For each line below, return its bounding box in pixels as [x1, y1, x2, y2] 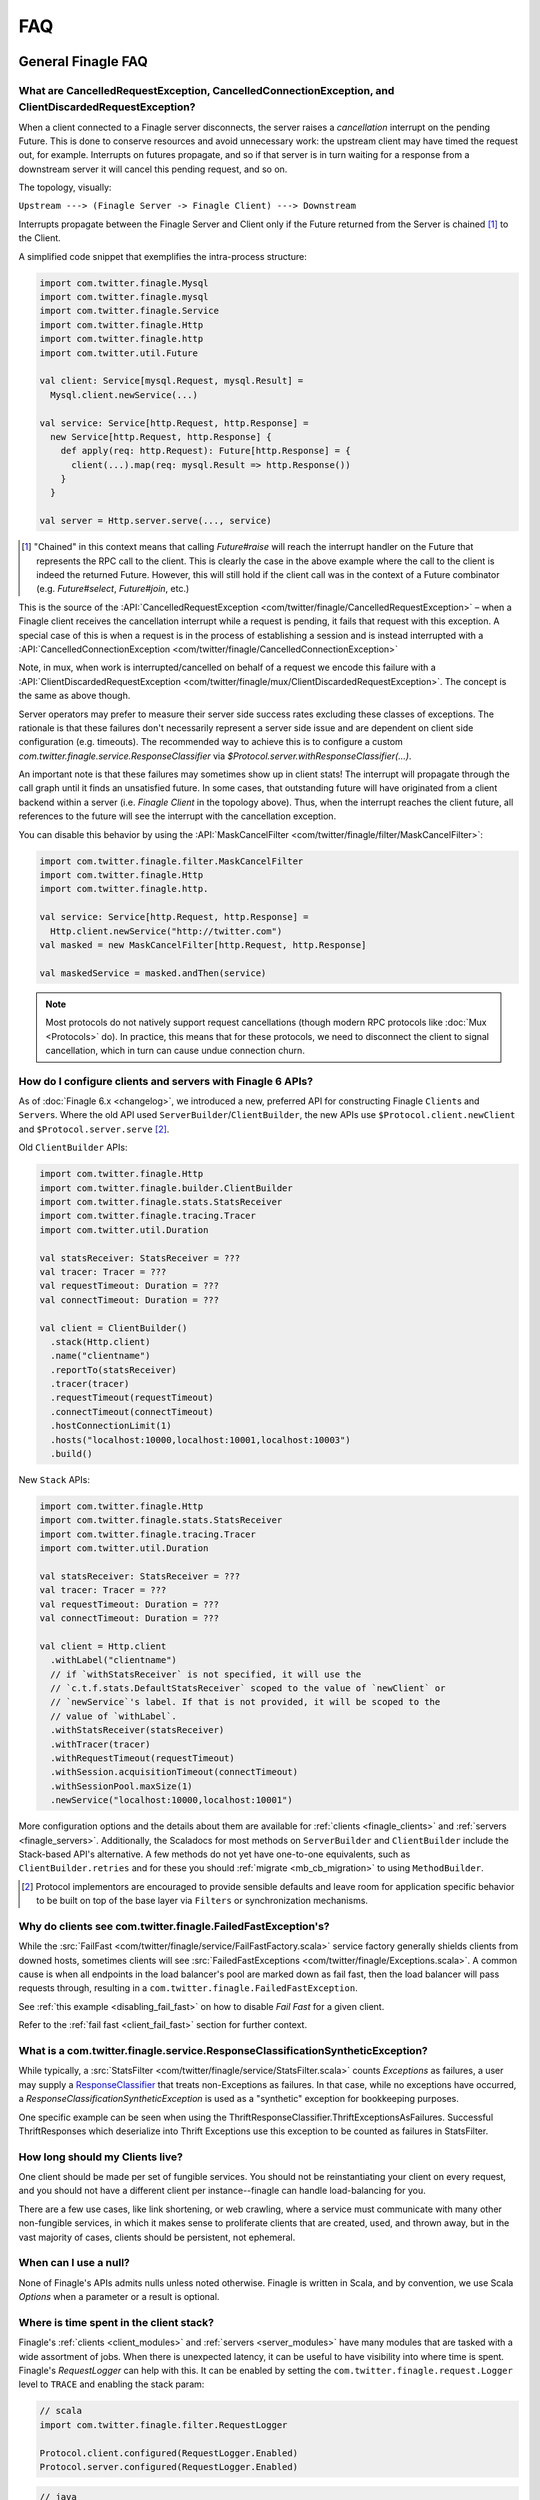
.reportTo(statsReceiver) [50, 1364, 177, 1375]
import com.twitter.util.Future [39, 347, 199, 359]
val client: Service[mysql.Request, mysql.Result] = [39, 375, 304, 387]
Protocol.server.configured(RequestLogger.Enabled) [39, 2461, 299, 2473]
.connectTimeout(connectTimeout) [50, 1406, 214, 1417]
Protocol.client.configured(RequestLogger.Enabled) [39, 2447, 299, 2459]
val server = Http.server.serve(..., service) [39, 515, 272, 527]
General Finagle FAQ [18, 53, 149, 70]
